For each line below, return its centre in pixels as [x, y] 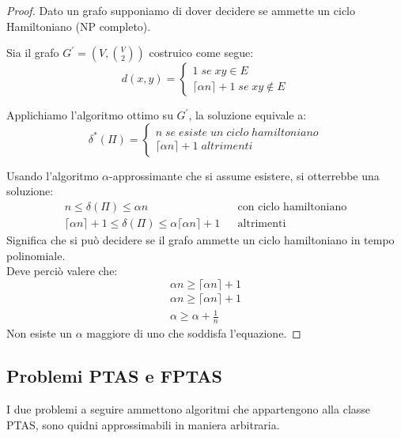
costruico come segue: [201, 53]
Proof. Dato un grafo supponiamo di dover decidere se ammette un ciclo [181, 10]
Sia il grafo [33, 53]
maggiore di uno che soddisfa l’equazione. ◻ [194, 333]
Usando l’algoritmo [53, 175]
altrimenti [262, 224]
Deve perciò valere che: [62, 271]
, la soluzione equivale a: [248, 115]
